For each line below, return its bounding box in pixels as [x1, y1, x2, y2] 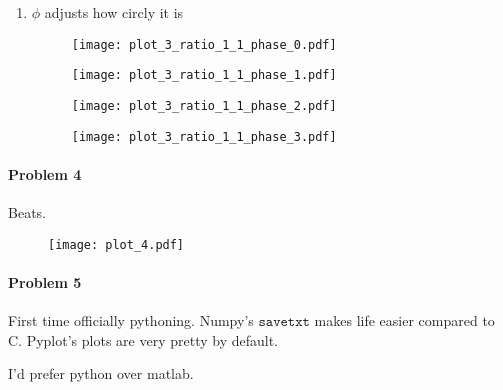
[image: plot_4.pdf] [48, 237, 185, 252]
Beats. [8, 202, 46, 223]
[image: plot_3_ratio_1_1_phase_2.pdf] [71, 98, 337, 113]
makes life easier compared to [314, 310, 495, 331]
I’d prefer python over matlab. [8, 363, 194, 384]
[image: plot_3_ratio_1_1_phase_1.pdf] [71, 68, 337, 83]
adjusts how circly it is [44, 2, 184, 22]
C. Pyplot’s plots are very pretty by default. [8, 329, 278, 350]
